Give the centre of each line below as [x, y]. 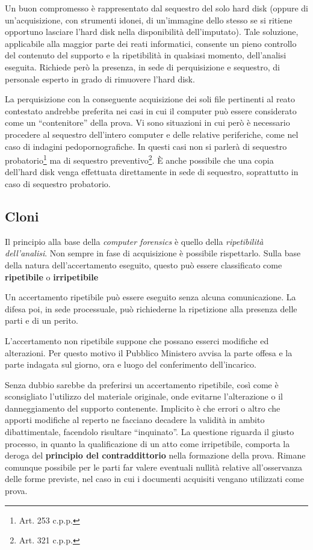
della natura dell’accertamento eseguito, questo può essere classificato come [144, 264]
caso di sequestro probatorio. [58, 183]
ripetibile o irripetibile [52, 277]
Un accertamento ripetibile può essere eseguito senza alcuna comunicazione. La [150, 297]
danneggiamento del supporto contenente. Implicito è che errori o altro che [143, 408]
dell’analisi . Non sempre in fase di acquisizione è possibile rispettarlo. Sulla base [153, 253]
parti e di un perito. [42, 320]
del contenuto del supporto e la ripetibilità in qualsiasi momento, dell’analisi [146, 55]
